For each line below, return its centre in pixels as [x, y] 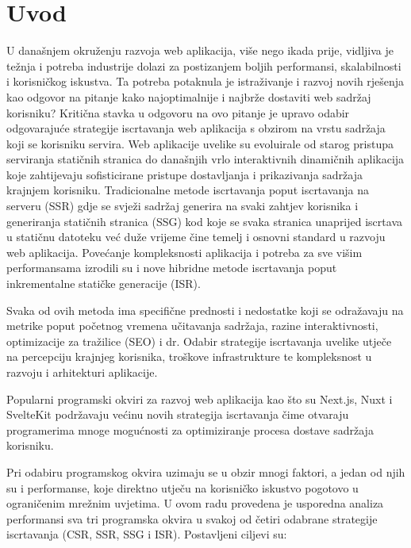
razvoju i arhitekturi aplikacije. [82, 372]
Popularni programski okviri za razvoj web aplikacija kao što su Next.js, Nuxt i [200, 399]
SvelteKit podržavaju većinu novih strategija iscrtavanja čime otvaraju [178, 414]
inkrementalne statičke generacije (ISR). [104, 284]
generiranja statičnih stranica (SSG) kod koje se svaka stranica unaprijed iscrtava [204, 221]
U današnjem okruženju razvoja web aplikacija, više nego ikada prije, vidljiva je [200, 50]
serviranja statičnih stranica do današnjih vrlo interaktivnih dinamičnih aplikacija [205, 159]
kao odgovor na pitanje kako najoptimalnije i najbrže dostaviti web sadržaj [189, 96]
